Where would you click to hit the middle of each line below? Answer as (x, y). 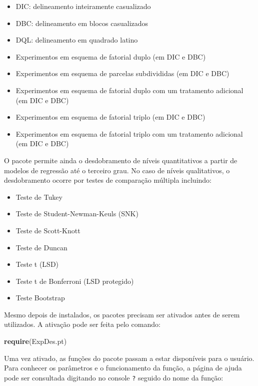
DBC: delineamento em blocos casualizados (82, 23)
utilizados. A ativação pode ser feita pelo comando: (82, 324)
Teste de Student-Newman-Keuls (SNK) (77, 214)
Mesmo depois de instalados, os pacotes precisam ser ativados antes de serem (122, 314)
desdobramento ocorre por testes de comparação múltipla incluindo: (108, 180)
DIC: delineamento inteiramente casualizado (83, 6)
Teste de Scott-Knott (48, 230)
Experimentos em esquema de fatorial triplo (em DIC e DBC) (110, 117)
